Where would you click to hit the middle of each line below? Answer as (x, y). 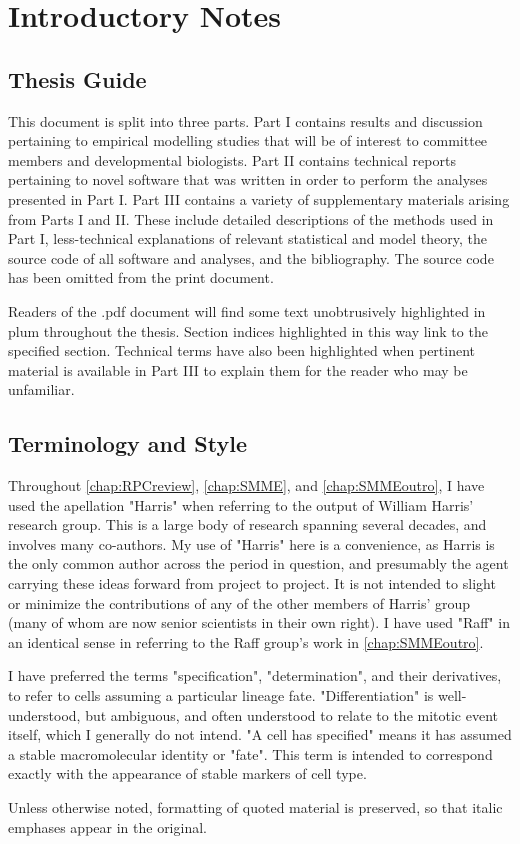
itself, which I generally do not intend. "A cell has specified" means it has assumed (260, 734)
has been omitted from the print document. (141, 277)
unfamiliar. (41, 389)
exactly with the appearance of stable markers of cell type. (187, 773)
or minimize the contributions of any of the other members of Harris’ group (239, 602)
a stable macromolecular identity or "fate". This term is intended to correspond (250, 753)
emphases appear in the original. (107, 826)
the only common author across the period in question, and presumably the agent (258, 563)
